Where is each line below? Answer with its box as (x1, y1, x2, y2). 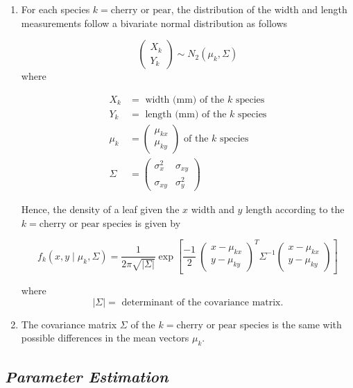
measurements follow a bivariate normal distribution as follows (21, 15, 288, 30)
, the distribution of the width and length (171, 2, 347, 16)
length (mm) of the (145, 109, 227, 119)
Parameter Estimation (5, 365, 169, 387)
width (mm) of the (145, 94, 225, 105)
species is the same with (239, 317, 342, 331)
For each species (21, 2, 90, 16)
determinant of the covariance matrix (121, 297, 281, 307)
